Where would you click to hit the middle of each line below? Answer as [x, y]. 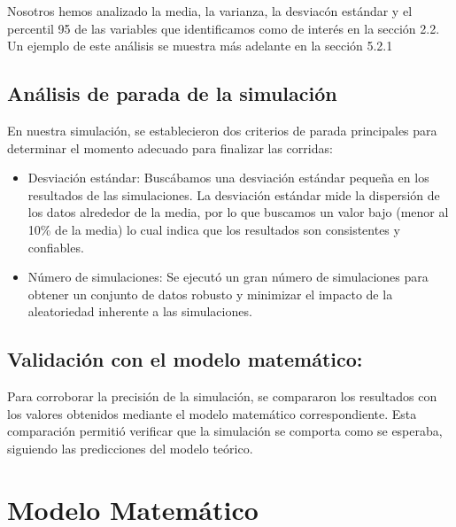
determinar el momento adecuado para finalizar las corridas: [170, 147]
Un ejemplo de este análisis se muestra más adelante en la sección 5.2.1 [200, 46]
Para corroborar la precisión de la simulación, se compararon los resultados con [222, 396]
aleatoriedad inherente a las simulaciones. [140, 311]
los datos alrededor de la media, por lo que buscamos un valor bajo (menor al [238, 212]
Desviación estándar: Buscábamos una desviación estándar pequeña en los [228, 178]
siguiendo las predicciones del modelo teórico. [130, 448]
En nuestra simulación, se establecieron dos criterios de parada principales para [222, 130]
